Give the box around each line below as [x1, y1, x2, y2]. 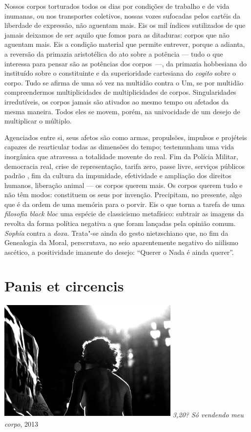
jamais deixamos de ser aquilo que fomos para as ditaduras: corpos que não [4, 29, 230, 40]
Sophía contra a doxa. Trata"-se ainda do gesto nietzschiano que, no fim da [4, 227, 229, 238]
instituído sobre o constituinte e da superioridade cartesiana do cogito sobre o [4, 68, 236, 78]
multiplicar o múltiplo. [4, 116, 72, 126]
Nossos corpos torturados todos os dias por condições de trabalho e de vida [4, 1, 230, 11]
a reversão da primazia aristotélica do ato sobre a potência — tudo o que [4, 48, 223, 59]
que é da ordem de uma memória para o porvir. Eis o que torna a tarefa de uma [4, 199, 245, 209]
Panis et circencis [4, 275, 124, 295]
